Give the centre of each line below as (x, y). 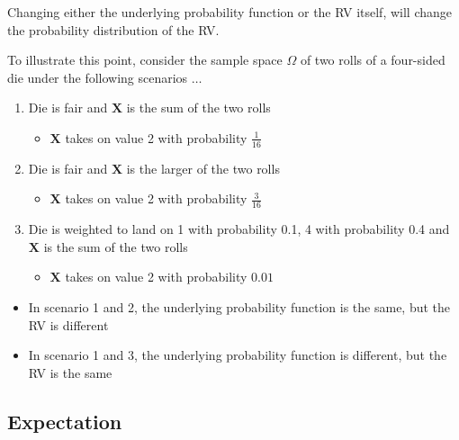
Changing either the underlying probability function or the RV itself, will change (230, 12)
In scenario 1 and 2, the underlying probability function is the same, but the (239, 307)
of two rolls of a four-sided (373, 60)
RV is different (68, 324)
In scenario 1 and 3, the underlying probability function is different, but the (238, 355)
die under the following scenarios (98, 77)
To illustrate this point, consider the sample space (145, 60)
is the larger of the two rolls (203, 168)
